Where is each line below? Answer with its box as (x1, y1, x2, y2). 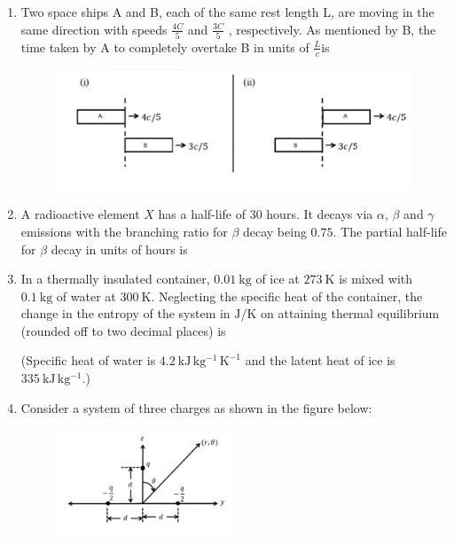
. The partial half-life (333, 222, 447, 240)
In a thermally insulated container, (20, 269, 210, 288)
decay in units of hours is (51, 239, 188, 258)
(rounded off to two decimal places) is (20, 321, 226, 339)
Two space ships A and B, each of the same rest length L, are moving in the (20, 3, 434, 20)
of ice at (255, 269, 300, 288)
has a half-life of (158, 205, 246, 223)
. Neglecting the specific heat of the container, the (151, 286, 423, 305)
